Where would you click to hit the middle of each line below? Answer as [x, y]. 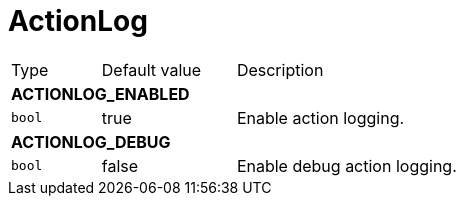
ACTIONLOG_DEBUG [91, 141]
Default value [151, 69]
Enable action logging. [320, 117]
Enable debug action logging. [346, 165]
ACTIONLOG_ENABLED [100, 93]
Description [280, 69]
